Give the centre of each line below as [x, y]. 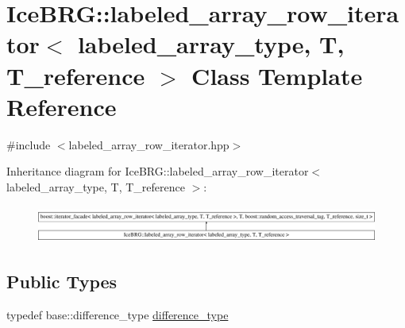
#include [29, 144]
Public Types [62, 282]
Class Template [277, 75]
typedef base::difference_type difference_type [118, 315]
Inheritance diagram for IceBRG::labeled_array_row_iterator [158, 171]
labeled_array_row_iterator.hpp [149, 144]
